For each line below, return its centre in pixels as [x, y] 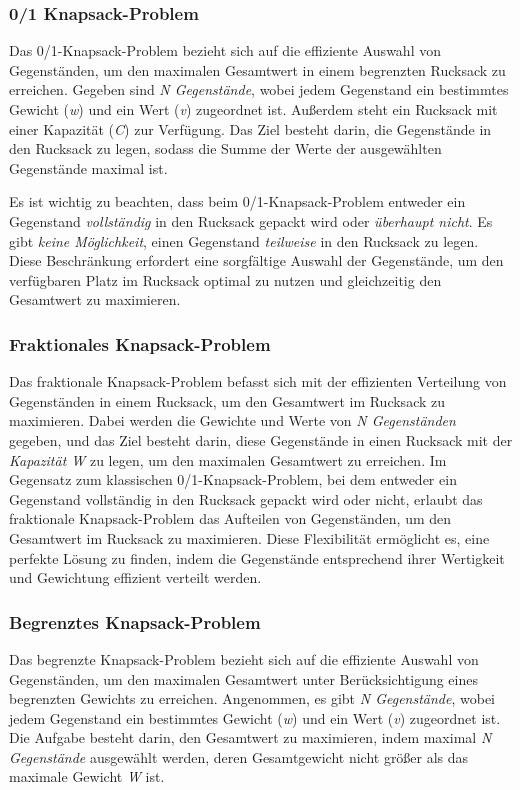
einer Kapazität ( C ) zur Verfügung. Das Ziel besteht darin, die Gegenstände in [250, 128]
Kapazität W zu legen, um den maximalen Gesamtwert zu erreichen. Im [228, 459]
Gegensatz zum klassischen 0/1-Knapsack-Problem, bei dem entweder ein [233, 479]
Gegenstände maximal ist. [88, 167]
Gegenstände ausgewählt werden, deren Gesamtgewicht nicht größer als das [239, 756]
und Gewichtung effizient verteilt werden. [135, 577]
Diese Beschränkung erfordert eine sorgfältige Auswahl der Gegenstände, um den [256, 260]
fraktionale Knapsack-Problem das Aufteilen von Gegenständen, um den [230, 518]
